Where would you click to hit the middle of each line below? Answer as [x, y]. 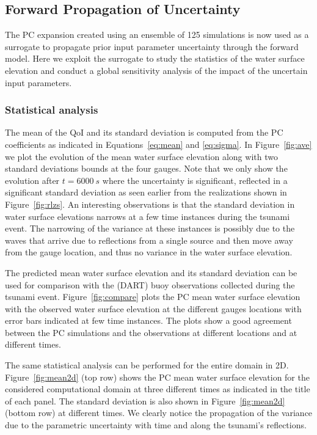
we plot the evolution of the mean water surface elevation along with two [141, 156]
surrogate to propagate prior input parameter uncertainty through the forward [152, 46]
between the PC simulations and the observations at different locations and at [151, 332]
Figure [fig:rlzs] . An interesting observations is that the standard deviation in [150, 204]
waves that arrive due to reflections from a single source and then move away [149, 240]
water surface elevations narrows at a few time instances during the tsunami [148, 216]
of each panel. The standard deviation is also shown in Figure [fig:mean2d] [145, 400]
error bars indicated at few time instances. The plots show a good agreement [148, 320]
